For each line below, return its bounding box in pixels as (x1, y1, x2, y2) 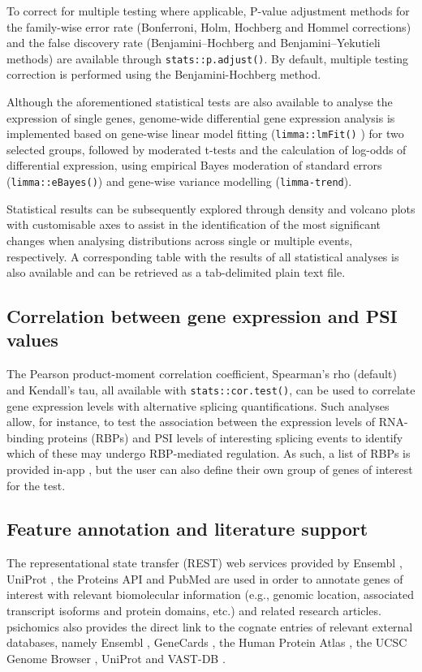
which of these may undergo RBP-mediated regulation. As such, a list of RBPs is (6, 445, 411, 462)
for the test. (6, 476, 66, 493)
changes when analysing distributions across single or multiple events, (6, 231, 353, 248)
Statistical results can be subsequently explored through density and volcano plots (6, 200, 416, 217)
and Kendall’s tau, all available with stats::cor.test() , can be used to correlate (6, 381, 416, 398)
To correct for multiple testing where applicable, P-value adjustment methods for (6, 2, 410, 19)
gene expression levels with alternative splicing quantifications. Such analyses (6, 397, 390, 414)
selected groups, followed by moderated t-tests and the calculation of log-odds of (6, 140, 407, 157)
